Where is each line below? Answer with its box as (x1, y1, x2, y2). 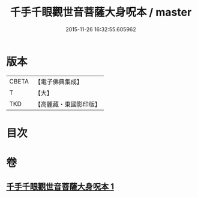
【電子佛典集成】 (34, 77, 83, 86)
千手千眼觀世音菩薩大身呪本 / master (10, 5, 192, 19)
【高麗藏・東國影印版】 (34, 100, 101, 108)
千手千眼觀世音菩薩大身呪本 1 (6, 181, 115, 192)
